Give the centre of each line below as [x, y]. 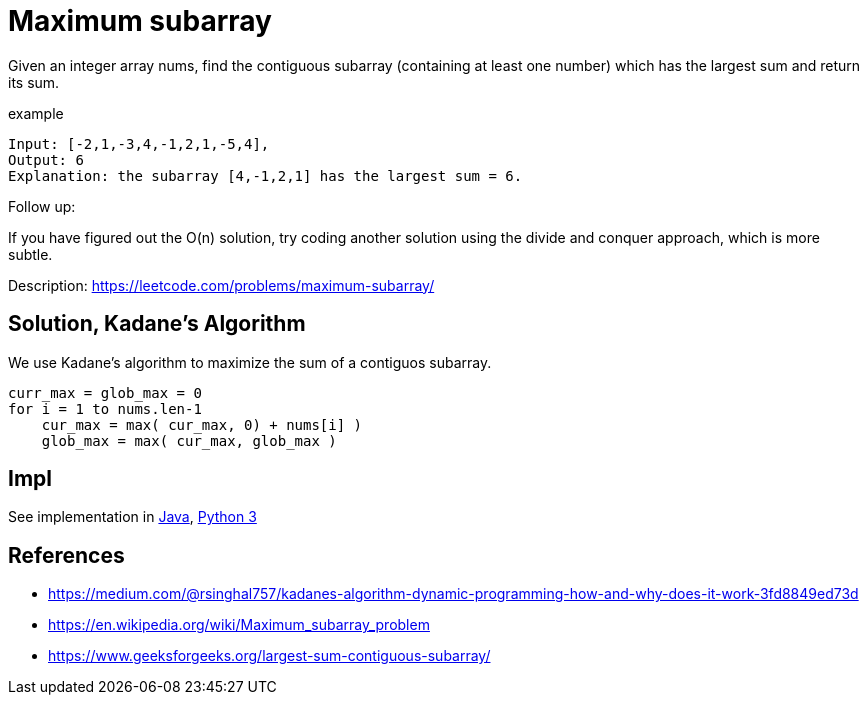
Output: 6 [46, 159]
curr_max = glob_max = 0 [105, 392]
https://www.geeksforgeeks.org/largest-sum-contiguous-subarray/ [269, 656]
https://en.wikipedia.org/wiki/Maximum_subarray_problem [239, 625]
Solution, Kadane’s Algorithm [157, 324]
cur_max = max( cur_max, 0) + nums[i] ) [202, 424]
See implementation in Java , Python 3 [132, 517]
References [66, 555]
